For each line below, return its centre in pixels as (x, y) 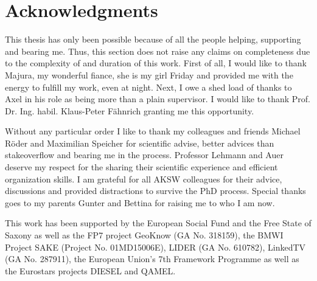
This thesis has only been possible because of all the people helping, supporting (153, 39)
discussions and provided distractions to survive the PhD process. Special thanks (155, 191)
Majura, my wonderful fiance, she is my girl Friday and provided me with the (149, 75)
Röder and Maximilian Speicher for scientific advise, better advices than (140, 143)
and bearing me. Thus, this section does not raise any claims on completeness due (158, 51)
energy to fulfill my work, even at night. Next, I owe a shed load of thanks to (148, 87)
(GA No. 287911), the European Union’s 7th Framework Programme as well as (152, 259)
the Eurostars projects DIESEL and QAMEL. (90, 270)
